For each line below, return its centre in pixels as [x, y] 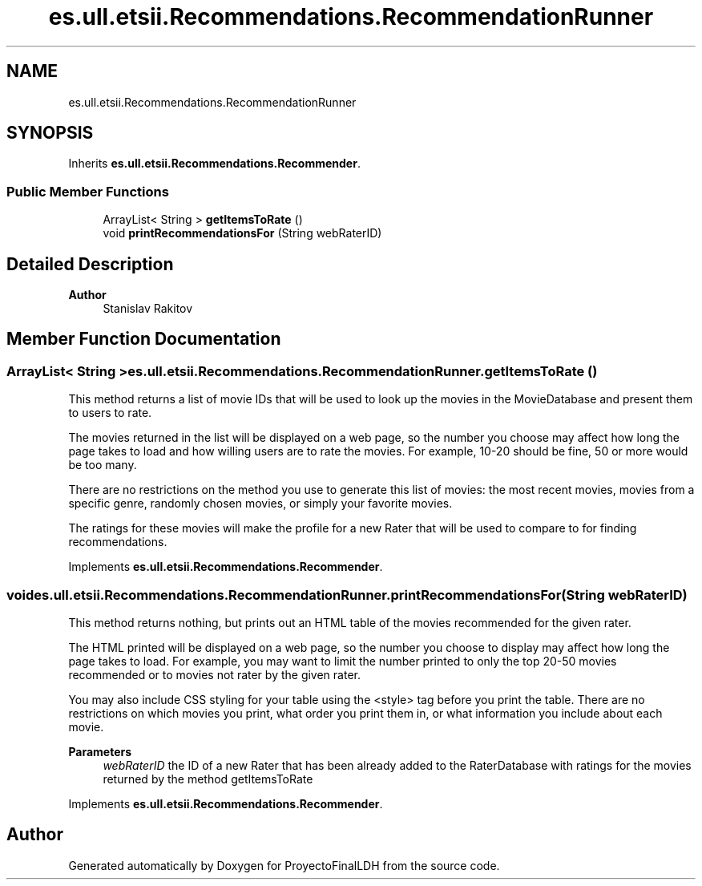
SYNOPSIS [50, 133]
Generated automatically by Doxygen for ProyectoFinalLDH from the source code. [284, 865]
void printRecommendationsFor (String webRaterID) [242, 233]
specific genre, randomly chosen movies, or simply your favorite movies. [260, 504]
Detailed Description [90, 264]
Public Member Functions [88, 191]
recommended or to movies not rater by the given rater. [214, 675]
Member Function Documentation [144, 339]
